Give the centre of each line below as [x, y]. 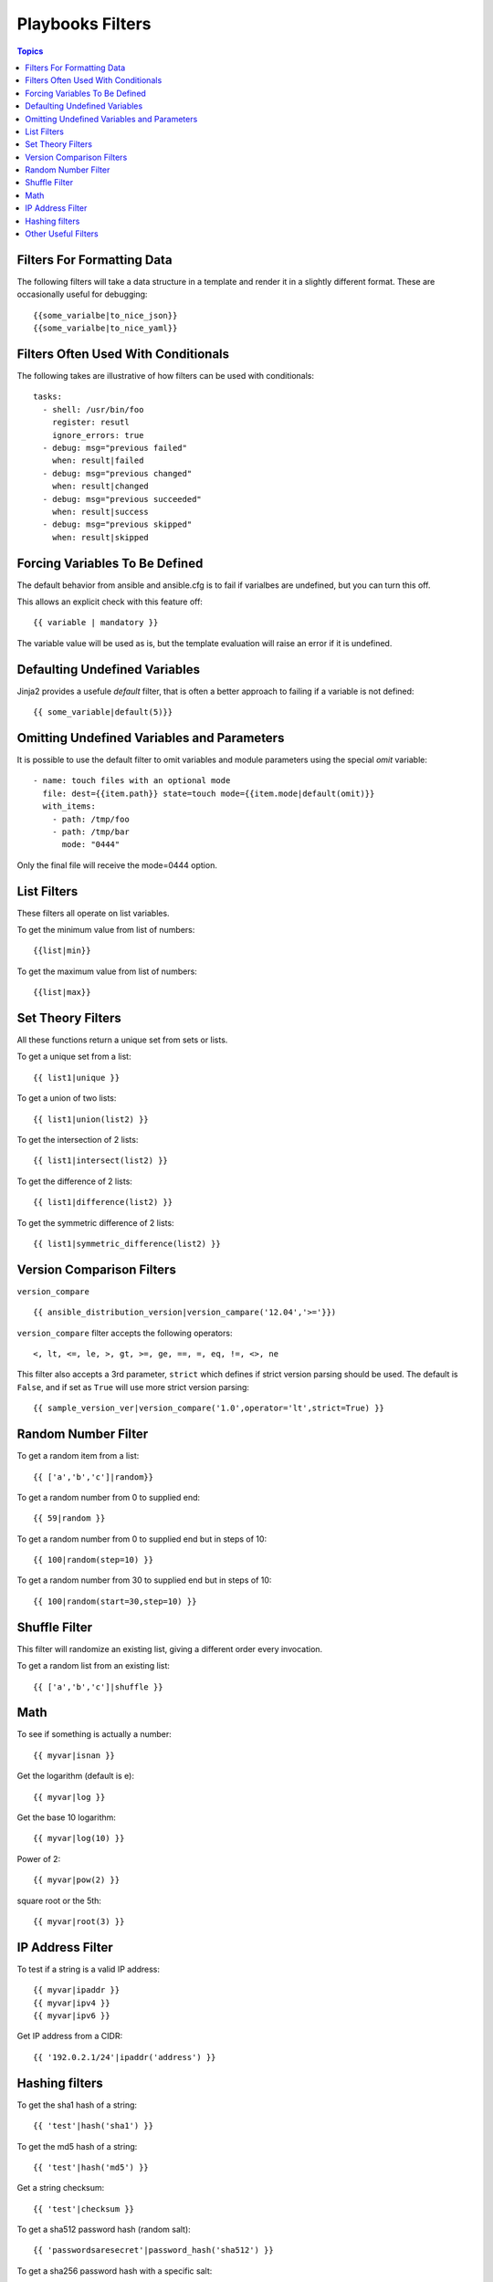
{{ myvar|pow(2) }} [77, 1880]
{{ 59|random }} [69, 1518]
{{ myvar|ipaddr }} [77, 1990]
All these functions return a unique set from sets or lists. [122, 1040]
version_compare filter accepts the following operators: [125, 1333]
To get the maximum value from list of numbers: [107, 971]
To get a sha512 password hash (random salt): [104, 2230]
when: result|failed [98, 461]
